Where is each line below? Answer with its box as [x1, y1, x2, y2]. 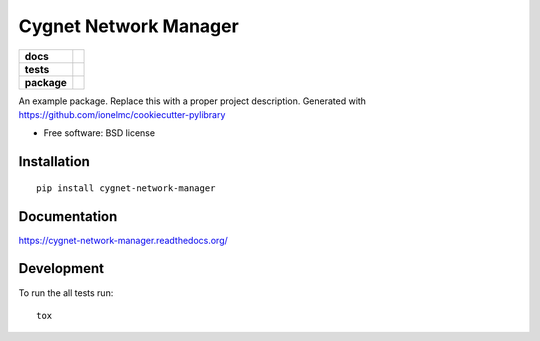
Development [18, 260, 105, 277]
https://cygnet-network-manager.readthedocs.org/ [18, 234, 229, 246]
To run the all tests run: [18, 286, 114, 299]
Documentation [18, 208, 118, 225]
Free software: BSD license [43, 127, 155, 139]
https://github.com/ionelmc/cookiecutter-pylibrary [18, 108, 226, 120]
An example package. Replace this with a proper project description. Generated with [18, 95, 367, 107]
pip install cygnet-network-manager [36, 182, 216, 194]
